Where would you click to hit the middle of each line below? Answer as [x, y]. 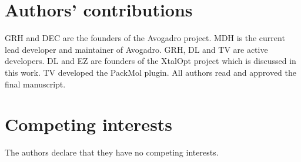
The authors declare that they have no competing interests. [112, 152]
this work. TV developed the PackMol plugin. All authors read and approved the [150, 72]
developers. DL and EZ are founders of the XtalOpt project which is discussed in [150, 61]
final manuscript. [35, 84]
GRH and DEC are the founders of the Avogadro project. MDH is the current [145, 38]
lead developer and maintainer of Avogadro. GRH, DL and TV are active [136, 49]
